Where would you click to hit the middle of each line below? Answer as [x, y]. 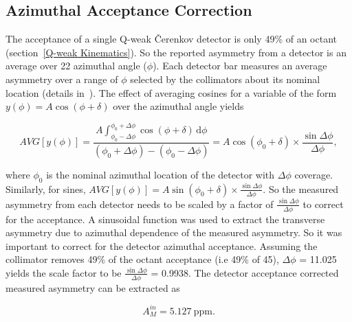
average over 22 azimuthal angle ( [76, 66]
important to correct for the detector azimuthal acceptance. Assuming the [162, 245]
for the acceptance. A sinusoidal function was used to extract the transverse [165, 219]
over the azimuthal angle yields [178, 106]
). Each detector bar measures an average [240, 66]
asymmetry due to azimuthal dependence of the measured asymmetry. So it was [174, 232]
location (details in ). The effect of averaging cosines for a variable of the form [171, 92]
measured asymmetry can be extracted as [93, 287]
